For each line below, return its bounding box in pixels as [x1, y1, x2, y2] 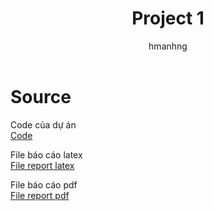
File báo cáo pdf [10, 178, 78, 191]
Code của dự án [10, 118, 77, 131]
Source [10, 85, 72, 108]
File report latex [10, 159, 75, 171]
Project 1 [131, 7, 205, 30]
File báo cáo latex [10, 148, 83, 161]
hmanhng [148, 40, 188, 52]
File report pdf [10, 189, 70, 201]
